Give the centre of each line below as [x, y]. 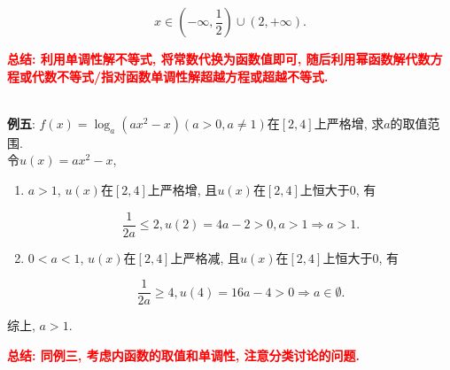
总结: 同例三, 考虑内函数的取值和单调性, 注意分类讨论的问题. [183, 355]
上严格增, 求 [349, 123]
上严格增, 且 [182, 189]
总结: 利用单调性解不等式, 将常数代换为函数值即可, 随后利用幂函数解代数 [219, 58]
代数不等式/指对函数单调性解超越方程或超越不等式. [180, 76]
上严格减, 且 [206, 257]
